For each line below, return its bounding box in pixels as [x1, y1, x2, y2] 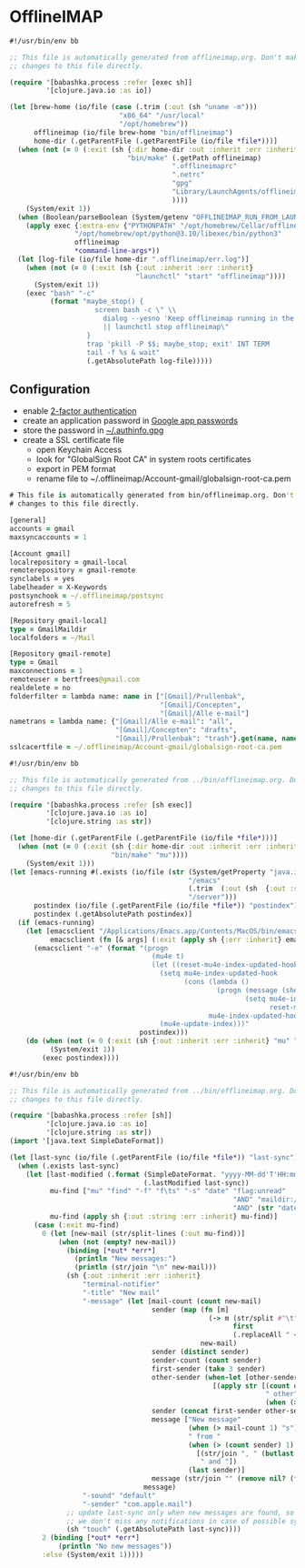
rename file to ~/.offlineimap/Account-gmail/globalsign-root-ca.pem [35, 473, 292, 484]
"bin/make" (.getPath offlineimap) [126, 153, 261, 163]
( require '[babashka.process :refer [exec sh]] [9, 77, 193, 87]
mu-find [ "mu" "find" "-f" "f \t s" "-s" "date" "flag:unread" [49, 1187, 286, 1196]
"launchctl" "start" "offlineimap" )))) [134, 271, 286, 281]
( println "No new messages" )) [57, 1542, 172, 1552]
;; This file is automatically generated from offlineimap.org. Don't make [9, 53, 302, 62]
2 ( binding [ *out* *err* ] [42, 1533, 141, 1543]
